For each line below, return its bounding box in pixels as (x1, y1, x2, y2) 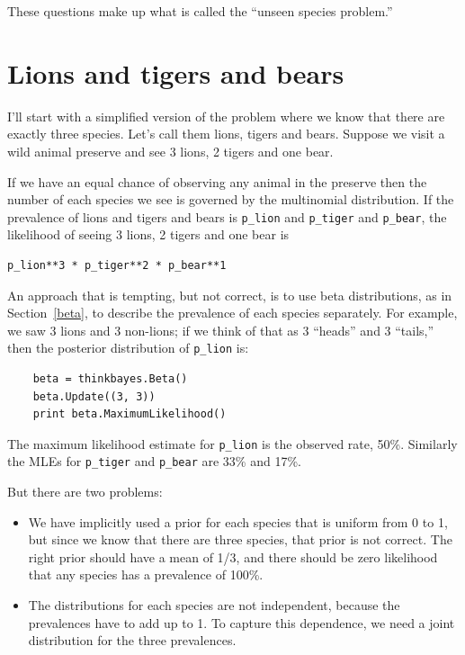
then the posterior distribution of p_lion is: (7, 338, 249, 357)
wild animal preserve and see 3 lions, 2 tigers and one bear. (7, 141, 334, 160)
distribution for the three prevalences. (28, 631, 237, 650)
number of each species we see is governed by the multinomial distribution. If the (7, 190, 454, 209)
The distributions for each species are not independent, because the (28, 596, 400, 615)
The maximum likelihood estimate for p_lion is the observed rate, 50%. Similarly (7, 434, 458, 453)
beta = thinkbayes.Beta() (32, 372, 188, 385)
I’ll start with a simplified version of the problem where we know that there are (7, 106, 445, 125)
